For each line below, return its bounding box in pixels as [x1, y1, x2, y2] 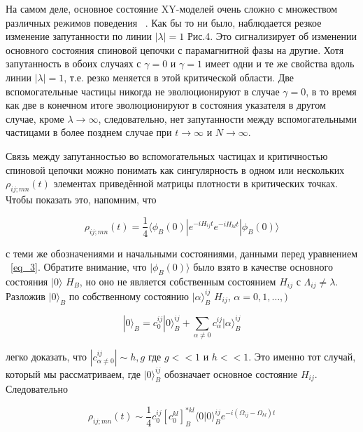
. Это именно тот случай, [248, 349, 356, 364]
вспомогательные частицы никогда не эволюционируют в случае [6, 83, 280, 98]
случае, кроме [6, 111, 64, 126]
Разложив [6, 288, 45, 303]
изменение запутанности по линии [6, 29, 152, 43]
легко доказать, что [6, 349, 87, 364]
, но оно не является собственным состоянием [79, 274, 276, 288]
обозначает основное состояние [164, 366, 298, 381]
